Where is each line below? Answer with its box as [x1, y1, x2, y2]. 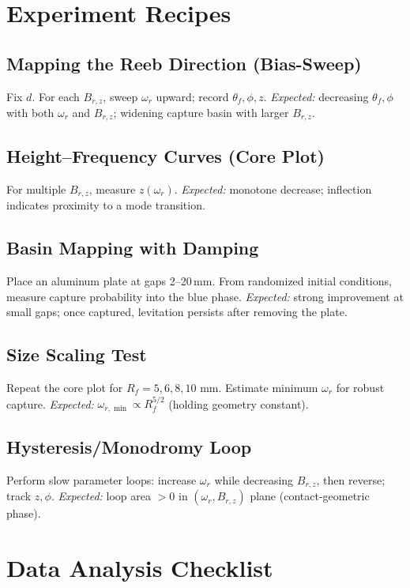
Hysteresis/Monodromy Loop [6, 435, 252, 459]
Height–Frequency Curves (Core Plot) [6, 143, 325, 168]
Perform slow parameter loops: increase [6, 471, 197, 488]
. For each [32, 88, 80, 104]
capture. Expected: [6, 395, 94, 412]
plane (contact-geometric [250, 488, 370, 504]
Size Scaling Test [6, 342, 147, 367]
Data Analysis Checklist [6, 552, 273, 584]
